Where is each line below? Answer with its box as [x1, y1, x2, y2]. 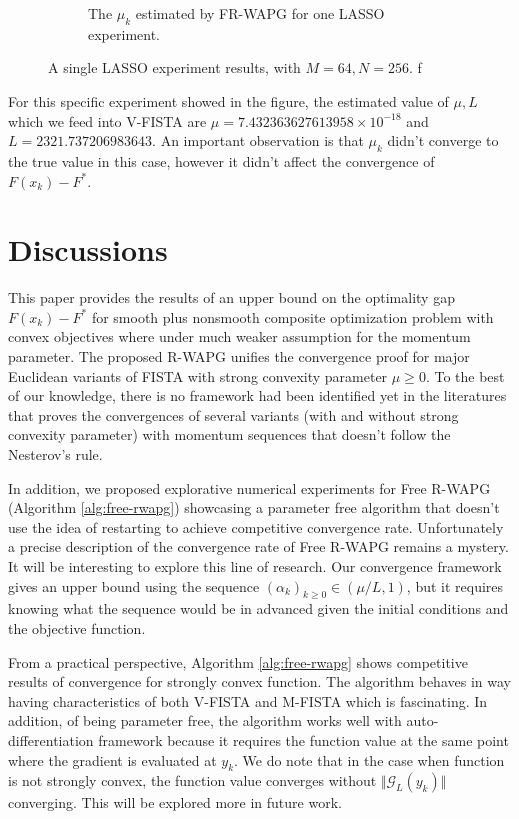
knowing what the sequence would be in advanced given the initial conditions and [8, 598, 509, 619]
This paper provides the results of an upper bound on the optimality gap [8, 287, 455, 308]
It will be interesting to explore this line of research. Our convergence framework [8, 556, 502, 576]
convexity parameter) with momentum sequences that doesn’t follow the [8, 424, 451, 445]
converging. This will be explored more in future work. [8, 792, 342, 813]
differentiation [8, 729, 94, 750]
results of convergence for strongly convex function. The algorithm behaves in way [8, 671, 511, 692]
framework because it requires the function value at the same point [98, 729, 509, 750]
